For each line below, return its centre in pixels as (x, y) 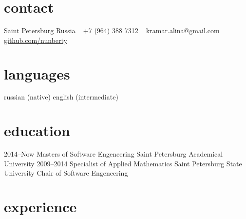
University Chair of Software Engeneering (66, 173)
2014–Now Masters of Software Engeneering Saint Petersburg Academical (114, 154)
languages (37, 73)
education (37, 130)
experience (40, 207)
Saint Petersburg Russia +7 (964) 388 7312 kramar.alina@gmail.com (112, 30)
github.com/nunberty (36, 40)
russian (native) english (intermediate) (61, 97)
